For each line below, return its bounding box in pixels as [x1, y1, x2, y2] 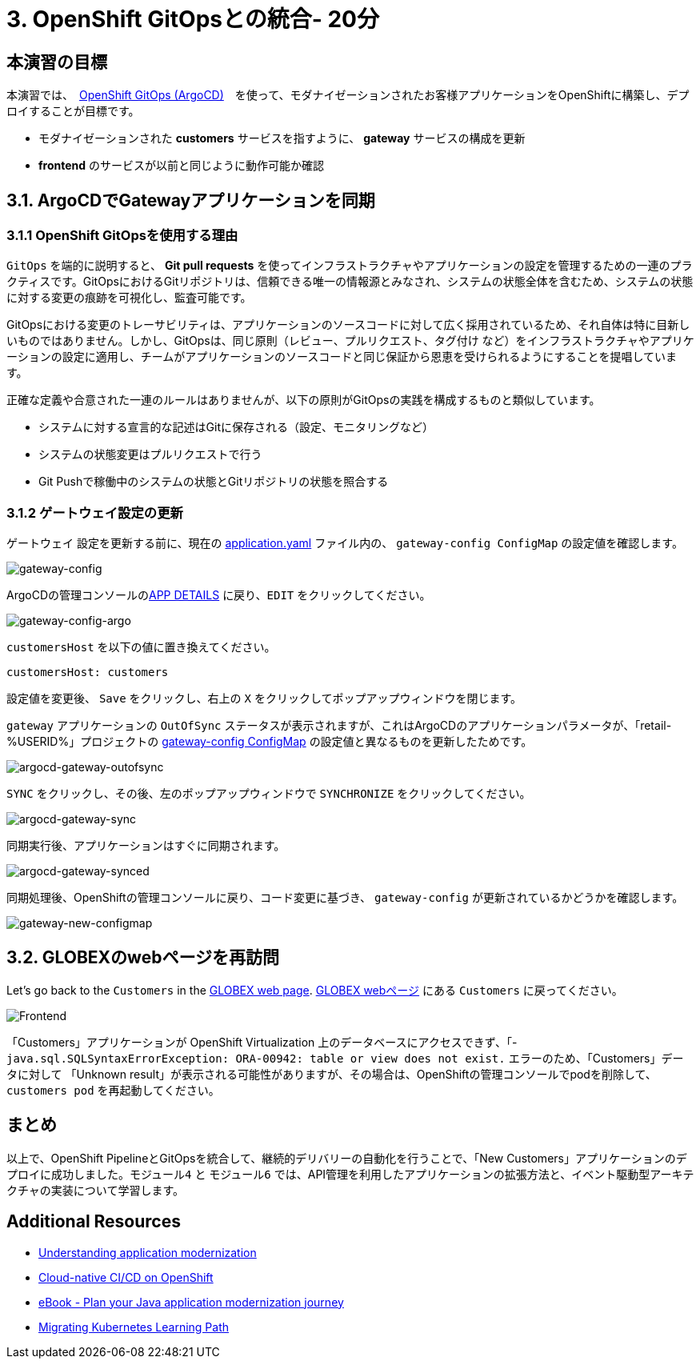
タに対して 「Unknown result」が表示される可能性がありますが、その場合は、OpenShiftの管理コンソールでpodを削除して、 [6, 1067, 657, 1081]
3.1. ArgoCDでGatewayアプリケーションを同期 [6, 190, 375, 210]
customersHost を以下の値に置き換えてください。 [6, 640, 276, 654]
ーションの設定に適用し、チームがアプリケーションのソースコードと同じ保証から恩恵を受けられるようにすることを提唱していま [6, 350, 678, 364]
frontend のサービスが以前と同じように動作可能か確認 [38, 158, 325, 173]
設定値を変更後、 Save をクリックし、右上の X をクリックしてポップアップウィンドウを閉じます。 [6, 691, 522, 706]
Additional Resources [6, 1211, 181, 1232]
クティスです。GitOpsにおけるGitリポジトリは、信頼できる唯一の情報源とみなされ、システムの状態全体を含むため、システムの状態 [6, 274, 694, 289]
